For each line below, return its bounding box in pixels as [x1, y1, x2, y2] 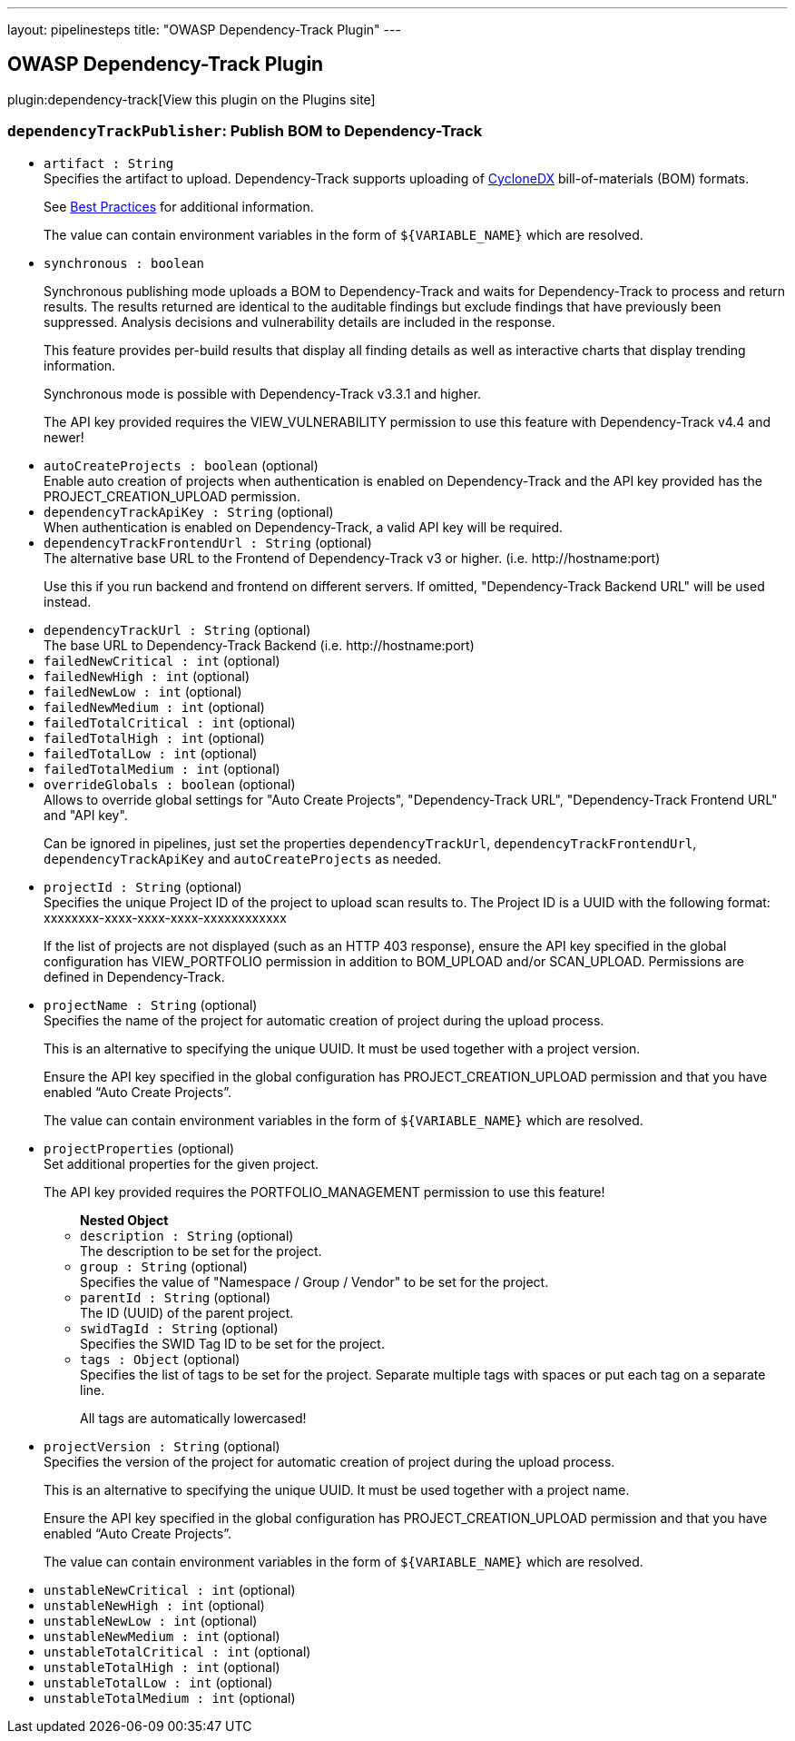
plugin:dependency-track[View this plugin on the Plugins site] [7, 91, 376, 107]
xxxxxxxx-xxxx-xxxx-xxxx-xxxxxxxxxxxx [44, 909, 287, 925]
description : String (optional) [80, 1227, 294, 1243]
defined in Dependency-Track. [44, 968, 225, 984]
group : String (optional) [80, 1258, 248, 1274]
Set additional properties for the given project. [44, 1155, 319, 1172]
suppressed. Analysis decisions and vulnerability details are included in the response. [44, 313, 555, 330]
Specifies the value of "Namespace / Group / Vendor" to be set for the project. [80, 1273, 549, 1290]
